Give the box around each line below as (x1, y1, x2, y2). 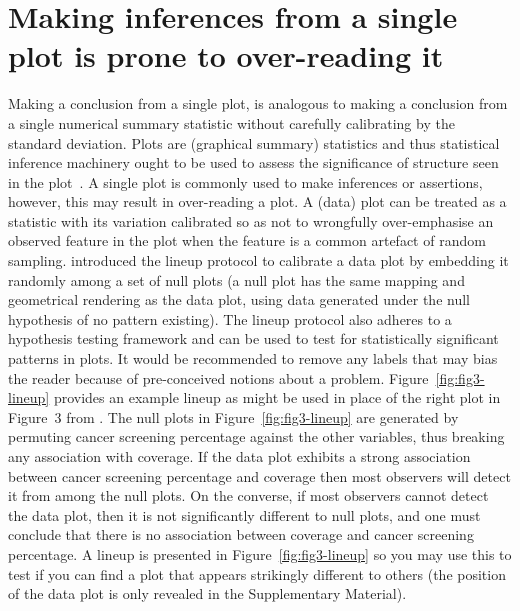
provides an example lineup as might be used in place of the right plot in (53, 387, 501, 408)
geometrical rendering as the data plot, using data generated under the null (8, 289, 470, 310)
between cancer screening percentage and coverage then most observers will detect (8, 465, 511, 486)
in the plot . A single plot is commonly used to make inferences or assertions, (8, 171, 483, 192)
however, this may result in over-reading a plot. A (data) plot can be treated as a (8, 191, 507, 212)
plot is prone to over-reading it (8, 35, 444, 76)
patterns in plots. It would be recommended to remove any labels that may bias (8, 348, 498, 369)
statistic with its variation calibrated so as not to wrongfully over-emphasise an (8, 210, 494, 231)
